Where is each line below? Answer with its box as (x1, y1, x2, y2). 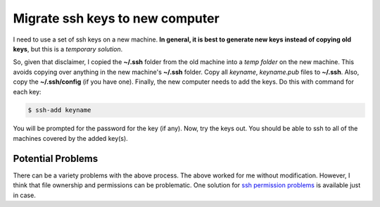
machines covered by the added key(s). (13, 134, 128, 142)
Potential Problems (13, 152, 99, 165)
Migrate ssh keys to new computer (13, 11, 220, 26)
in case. (13, 191, 37, 199)
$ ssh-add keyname (27, 106, 91, 114)
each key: (13, 87, 42, 96)
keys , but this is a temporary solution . (13, 44, 123, 53)
